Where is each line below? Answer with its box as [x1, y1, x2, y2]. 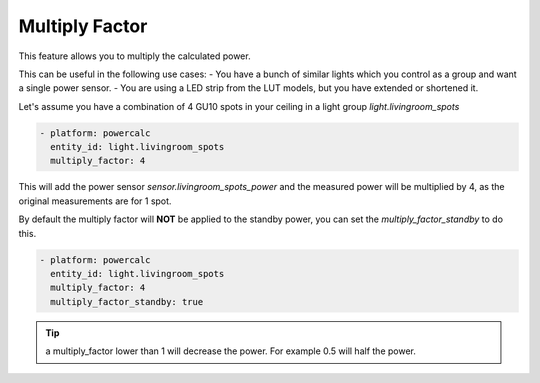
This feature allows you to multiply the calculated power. [18, 50, 251, 62]
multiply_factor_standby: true [50, 296, 204, 307]
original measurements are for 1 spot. [18, 195, 172, 207]
